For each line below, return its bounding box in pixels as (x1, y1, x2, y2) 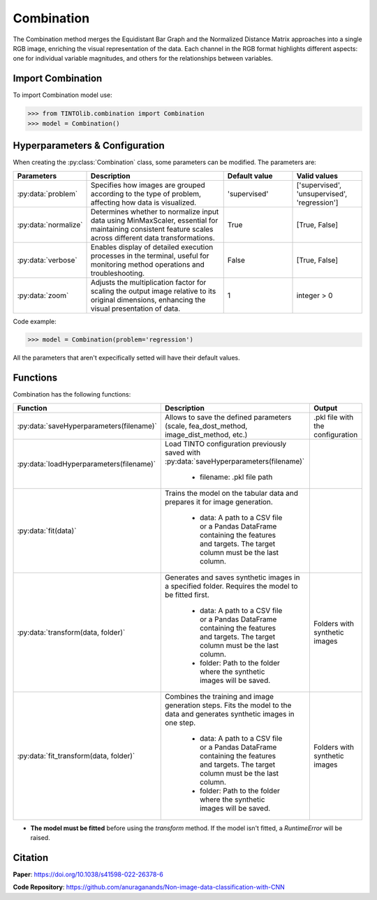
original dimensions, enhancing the (90, 295, 206, 304)
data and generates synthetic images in (164, 709, 295, 718)
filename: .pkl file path (199, 472, 273, 482)
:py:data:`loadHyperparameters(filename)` (17, 459, 156, 469)
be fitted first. (164, 590, 209, 600)
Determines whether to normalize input (90, 207, 219, 216)
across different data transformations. (90, 233, 216, 242)
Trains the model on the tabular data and (164, 488, 299, 498)
